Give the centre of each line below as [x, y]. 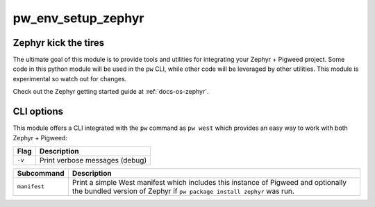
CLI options [38, 111]
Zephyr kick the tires [58, 43]
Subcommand [41, 173]
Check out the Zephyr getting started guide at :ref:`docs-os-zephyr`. [111, 92]
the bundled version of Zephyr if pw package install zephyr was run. [183, 191]
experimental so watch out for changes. [70, 78]
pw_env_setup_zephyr [78, 18]
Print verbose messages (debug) [93, 160]
